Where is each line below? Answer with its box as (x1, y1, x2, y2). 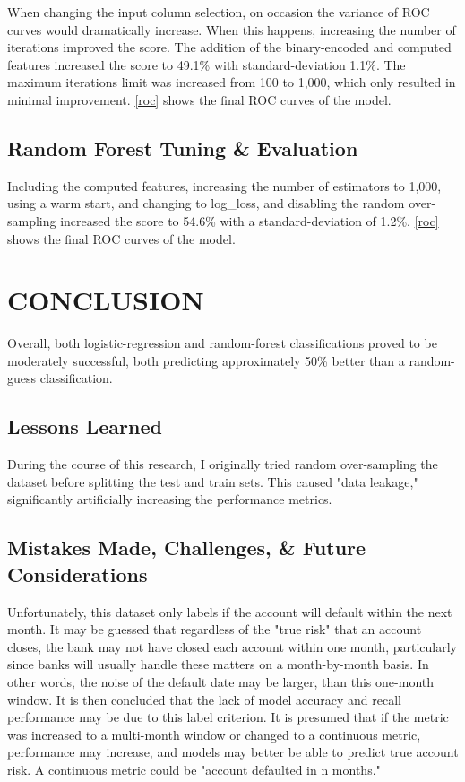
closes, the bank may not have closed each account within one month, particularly (7, 637, 457, 656)
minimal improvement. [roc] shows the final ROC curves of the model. (7, 90, 392, 109)
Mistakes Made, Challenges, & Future (7, 534, 366, 561)
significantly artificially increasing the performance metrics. (7, 490, 332, 508)
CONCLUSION (7, 282, 204, 318)
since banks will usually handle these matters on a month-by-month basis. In (7, 655, 429, 673)
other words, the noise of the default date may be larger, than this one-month (7, 673, 434, 691)
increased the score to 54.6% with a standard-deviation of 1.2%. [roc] (60, 211, 439, 230)
